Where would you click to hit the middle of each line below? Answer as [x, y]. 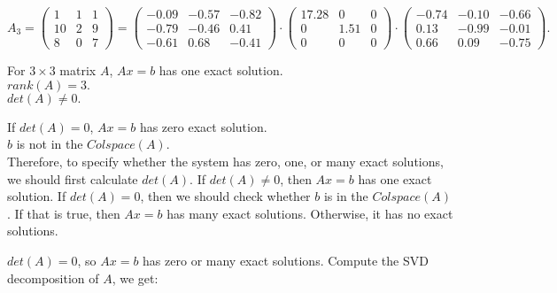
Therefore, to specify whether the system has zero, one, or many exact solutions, [225, 161]
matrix [78, 70]
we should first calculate [73, 178]
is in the [346, 196]
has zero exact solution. [203, 126]
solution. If [37, 196]
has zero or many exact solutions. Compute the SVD [286, 260]
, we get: [135, 278]
